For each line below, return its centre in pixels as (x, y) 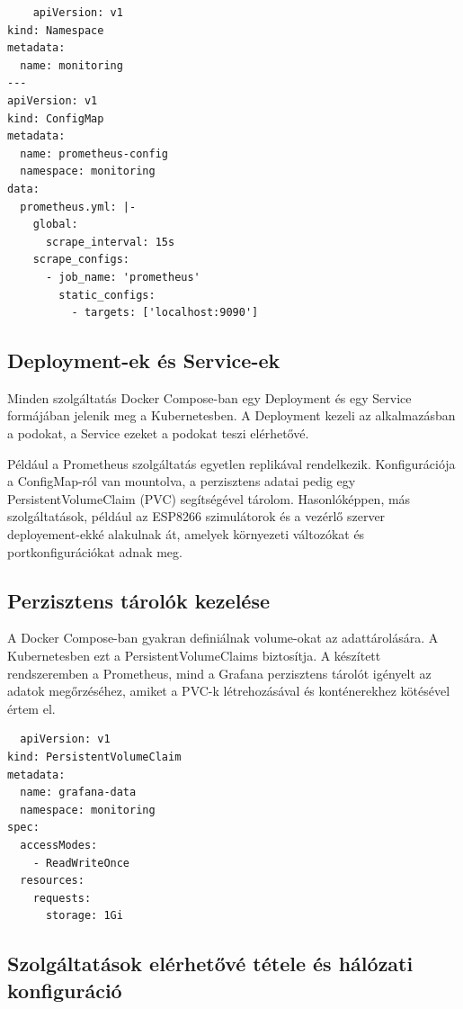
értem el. (31, 708)
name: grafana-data (78, 793)
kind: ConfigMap (56, 118)
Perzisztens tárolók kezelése (139, 600)
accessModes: (59, 845)
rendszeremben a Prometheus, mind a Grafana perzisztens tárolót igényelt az (219, 673)
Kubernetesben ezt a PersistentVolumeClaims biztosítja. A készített (194, 656)
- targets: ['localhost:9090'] (165, 313)
